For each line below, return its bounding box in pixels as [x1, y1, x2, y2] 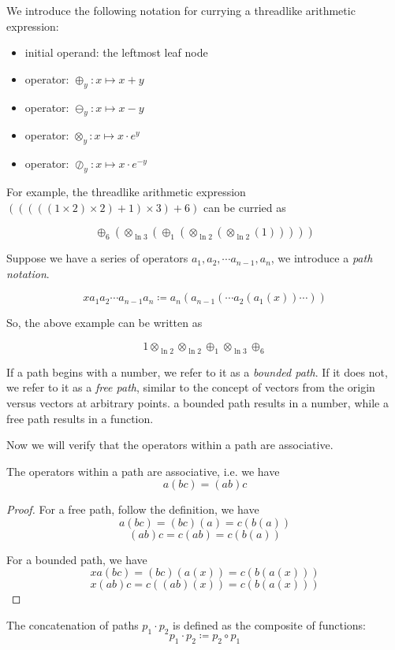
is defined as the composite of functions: [173, 617, 366, 633]
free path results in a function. [6, 410, 154, 426]
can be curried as [203, 199, 286, 215]
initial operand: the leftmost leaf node [24, 44, 208, 61]
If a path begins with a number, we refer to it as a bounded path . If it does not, [6, 363, 388, 380]
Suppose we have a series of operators [6, 250, 188, 266]
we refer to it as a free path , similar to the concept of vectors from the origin [6, 379, 375, 396]
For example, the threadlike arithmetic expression [6, 183, 246, 199]
